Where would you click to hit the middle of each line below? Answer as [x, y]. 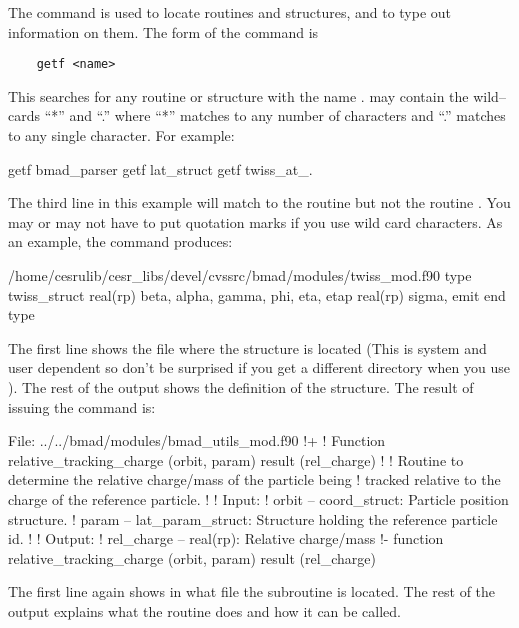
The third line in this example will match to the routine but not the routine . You [259, 202]
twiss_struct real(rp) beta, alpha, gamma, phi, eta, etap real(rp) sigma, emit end [257, 294]
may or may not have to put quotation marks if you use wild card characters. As [255, 221]
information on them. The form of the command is [163, 31]
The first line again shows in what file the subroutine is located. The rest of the [252, 591]
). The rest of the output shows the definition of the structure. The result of [241, 386]
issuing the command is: [82, 406]
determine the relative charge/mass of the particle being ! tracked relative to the [254, 479]
